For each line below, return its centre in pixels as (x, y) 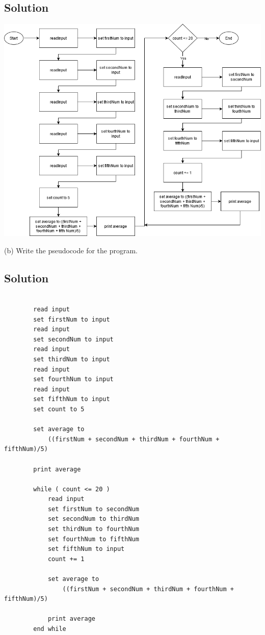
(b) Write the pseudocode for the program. (71, 250)
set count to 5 (59, 409)
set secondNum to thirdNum (93, 519)
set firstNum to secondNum (93, 509)
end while (50, 629)
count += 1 (66, 559)
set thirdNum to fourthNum (93, 529)
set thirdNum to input (72, 359)
